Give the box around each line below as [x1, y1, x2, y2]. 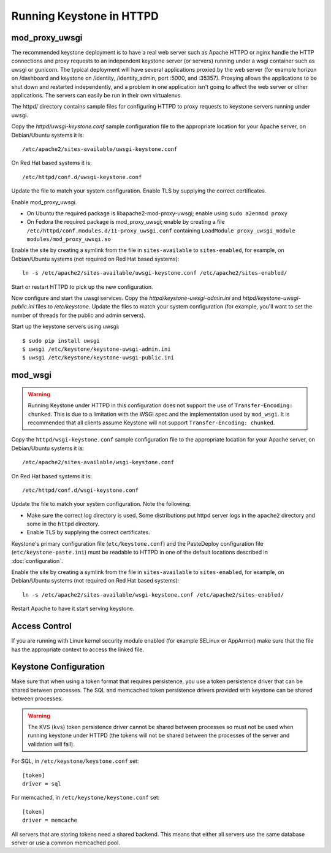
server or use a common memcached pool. [11, 839, 121, 846]
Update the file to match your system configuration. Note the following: [11, 500, 191, 508]
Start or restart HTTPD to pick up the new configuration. [11, 283, 153, 291]
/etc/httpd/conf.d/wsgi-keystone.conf [22, 486, 139, 494]
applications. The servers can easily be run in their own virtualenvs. [11, 92, 182, 99]
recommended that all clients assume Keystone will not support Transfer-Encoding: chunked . [28, 419, 275, 426]
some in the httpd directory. [26, 520, 100, 527]
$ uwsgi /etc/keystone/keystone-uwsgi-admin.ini [22, 346, 171, 353]
